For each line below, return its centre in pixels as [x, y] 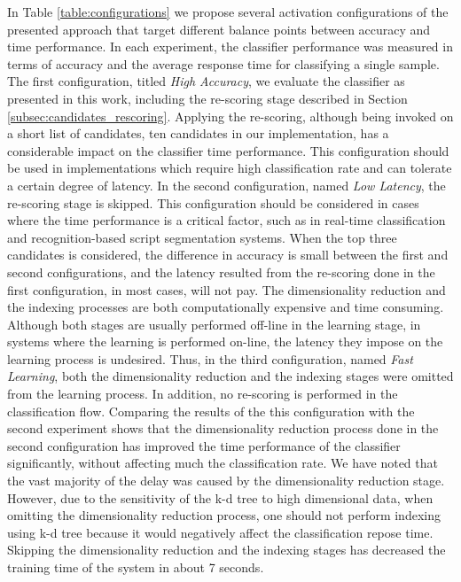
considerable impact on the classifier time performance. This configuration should [228, 150]
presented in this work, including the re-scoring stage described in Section [207, 98]
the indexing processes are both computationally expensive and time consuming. [226, 307]
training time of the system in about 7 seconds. [136, 567]
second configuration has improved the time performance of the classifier [204, 445]
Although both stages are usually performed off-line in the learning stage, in [214, 324]
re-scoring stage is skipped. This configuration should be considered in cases [213, 202]
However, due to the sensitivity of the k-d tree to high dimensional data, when [220, 497]
